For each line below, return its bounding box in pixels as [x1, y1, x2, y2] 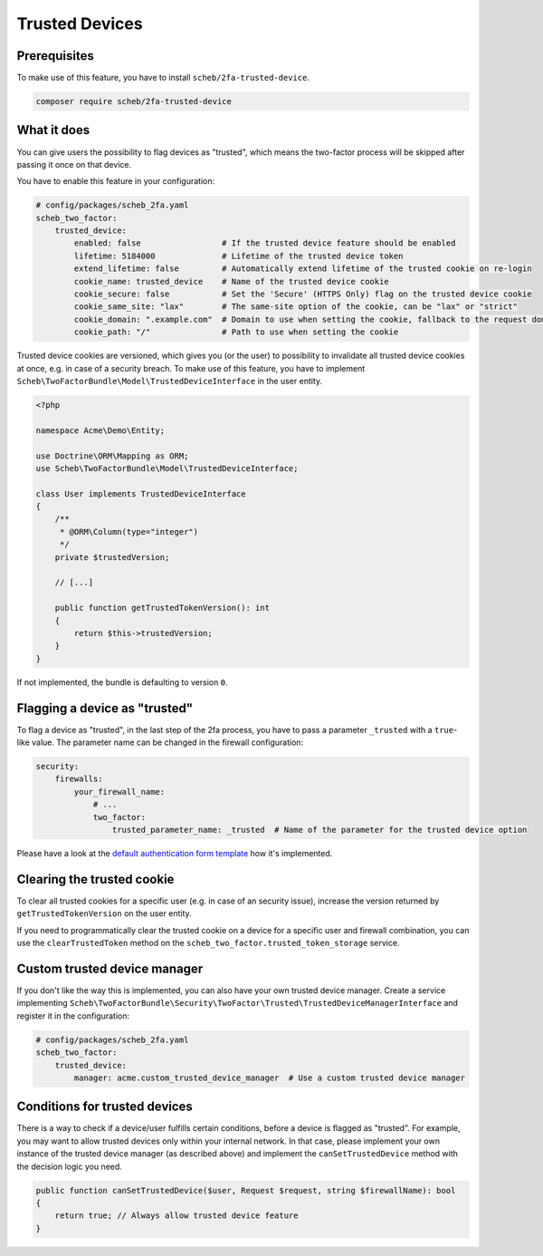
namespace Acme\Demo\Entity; [35, 425, 166, 435]
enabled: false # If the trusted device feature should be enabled [73, 238, 456, 248]
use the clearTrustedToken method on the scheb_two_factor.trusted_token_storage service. [16, 938, 400, 949]
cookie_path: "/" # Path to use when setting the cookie [73, 327, 399, 337]
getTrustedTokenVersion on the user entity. [16, 908, 192, 919]
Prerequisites [16, 48, 94, 63]
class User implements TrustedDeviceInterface [35, 488, 246, 498]
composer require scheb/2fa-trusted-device [35, 96, 233, 107]
